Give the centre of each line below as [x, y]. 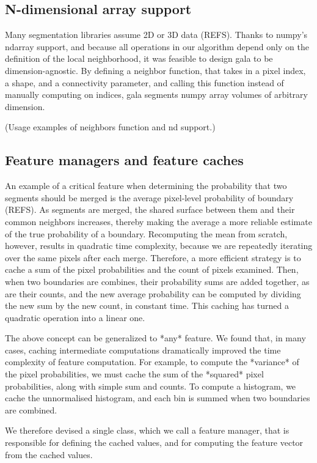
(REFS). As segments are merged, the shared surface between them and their [150, 209]
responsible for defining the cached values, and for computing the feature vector [154, 443]
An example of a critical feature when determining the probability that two [146, 186]
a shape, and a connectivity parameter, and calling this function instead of [144, 82]
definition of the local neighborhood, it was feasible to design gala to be [139, 58]
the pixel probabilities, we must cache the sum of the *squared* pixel [134, 374]
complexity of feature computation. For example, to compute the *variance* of [152, 362]
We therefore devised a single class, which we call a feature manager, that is [147, 430]
